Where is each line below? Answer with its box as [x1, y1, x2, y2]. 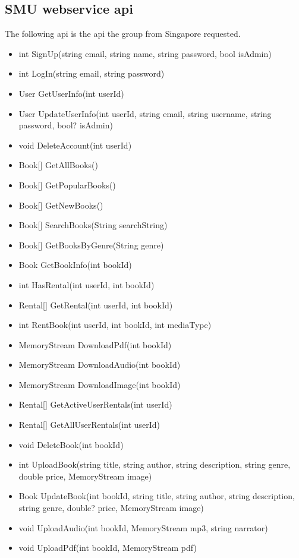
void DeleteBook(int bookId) [18, 438, 124, 450]
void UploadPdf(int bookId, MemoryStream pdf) [18, 541, 197, 554]
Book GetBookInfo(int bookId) [18, 258, 132, 271]
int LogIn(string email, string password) [18, 67, 165, 80]
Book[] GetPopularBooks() [18, 178, 116, 191]
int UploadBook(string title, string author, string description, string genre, [18, 458, 291, 471]
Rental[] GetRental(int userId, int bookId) [18, 298, 173, 311]
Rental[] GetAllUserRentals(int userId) [18, 418, 160, 431]
